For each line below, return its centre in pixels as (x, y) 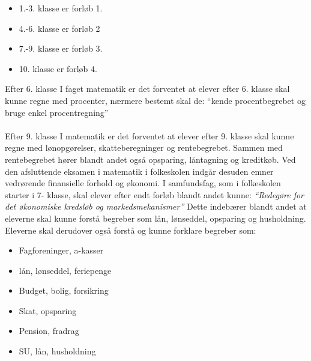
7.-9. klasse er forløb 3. (61, 48)
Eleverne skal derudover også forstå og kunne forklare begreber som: (131, 230)
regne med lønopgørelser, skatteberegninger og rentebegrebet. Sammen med (144, 147)
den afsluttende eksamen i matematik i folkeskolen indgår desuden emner (139, 171)
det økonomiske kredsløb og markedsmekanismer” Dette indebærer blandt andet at (156, 206)
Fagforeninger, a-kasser (61, 250)
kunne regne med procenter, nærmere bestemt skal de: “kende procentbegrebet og (155, 100)
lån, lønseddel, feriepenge (65, 270)
